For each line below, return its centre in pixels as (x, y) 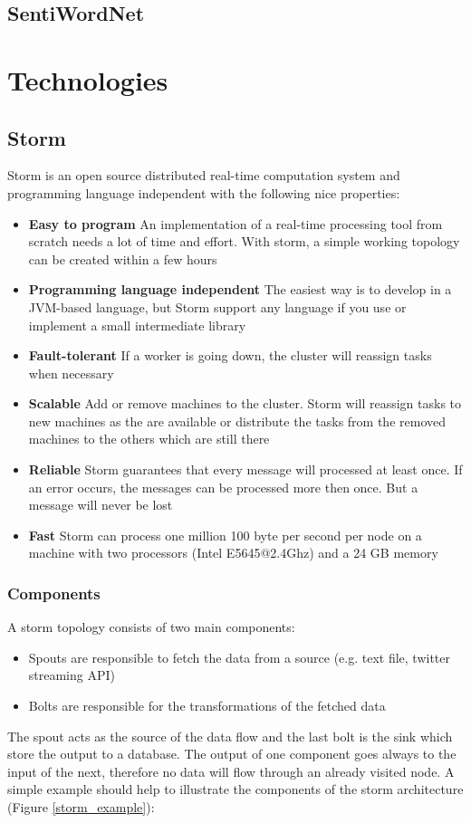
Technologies (88, 79)
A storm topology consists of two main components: (151, 627)
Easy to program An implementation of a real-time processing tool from (235, 223)
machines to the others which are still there (149, 439)
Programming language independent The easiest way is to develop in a (240, 289)
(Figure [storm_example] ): (81, 807)
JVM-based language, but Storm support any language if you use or (217, 306)
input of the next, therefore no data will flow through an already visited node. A (231, 771)
